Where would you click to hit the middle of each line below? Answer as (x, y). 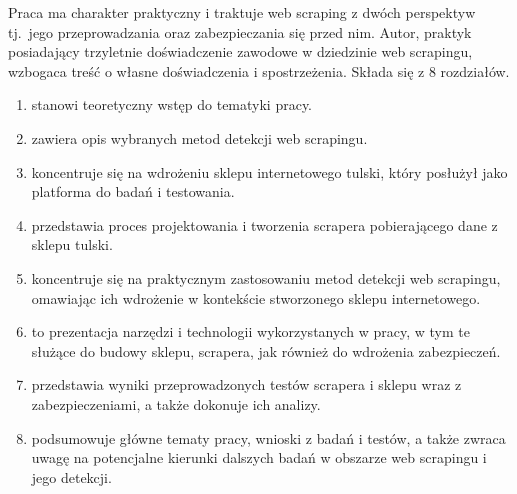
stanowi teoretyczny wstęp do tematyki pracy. (172, 104)
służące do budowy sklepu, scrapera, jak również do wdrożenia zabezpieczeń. (266, 350)
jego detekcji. (71, 476)
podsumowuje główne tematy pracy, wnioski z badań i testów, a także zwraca (268, 437)
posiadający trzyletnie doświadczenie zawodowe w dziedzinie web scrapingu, (240, 51)
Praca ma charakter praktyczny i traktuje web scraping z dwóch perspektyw (242, 12)
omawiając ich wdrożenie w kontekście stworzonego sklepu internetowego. (256, 297)
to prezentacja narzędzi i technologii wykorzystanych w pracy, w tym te (250, 331)
